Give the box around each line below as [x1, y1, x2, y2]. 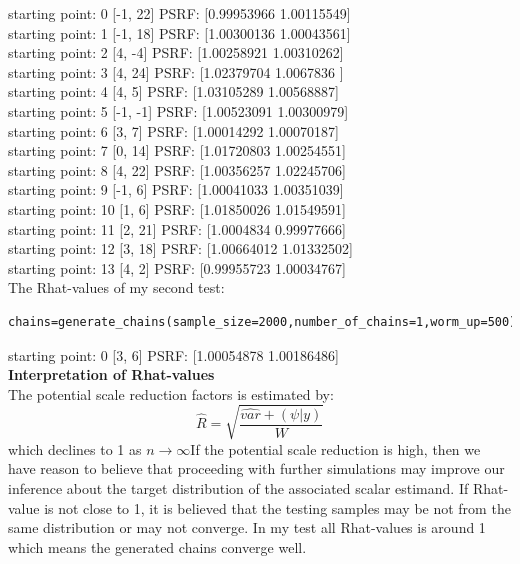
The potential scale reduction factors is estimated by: [8, 383, 334, 404]
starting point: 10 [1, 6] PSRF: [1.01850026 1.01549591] [8, 198, 346, 219]
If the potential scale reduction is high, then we [190, 438, 481, 459]
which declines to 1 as [8, 438, 142, 459]
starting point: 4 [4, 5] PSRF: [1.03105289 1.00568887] [8, 81, 339, 102]
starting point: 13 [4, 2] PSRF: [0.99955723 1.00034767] [8, 257, 346, 278]
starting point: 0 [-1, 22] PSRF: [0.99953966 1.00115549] [8, 3, 351, 23]
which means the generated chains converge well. [8, 536, 307, 557]
